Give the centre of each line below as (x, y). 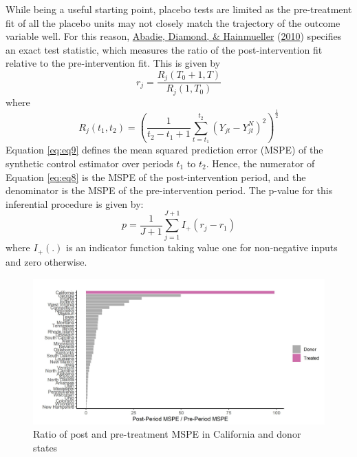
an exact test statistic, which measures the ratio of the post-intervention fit (164, 49)
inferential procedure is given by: (75, 203)
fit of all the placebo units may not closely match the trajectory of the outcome (173, 22)
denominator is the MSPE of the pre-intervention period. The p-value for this (169, 190)
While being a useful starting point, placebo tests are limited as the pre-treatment (179, 9)
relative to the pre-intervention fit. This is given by (113, 63)
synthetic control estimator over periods (89, 163)
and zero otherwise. (46, 261)
